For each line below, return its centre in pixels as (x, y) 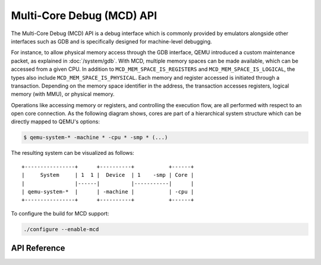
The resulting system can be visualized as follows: (73, 153)
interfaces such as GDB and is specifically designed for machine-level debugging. (111, 41)
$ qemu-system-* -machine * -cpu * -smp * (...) (96, 138)
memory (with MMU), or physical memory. (63, 94)
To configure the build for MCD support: (60, 213)
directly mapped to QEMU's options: (56, 121)
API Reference (38, 248)
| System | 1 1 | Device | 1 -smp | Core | (108, 175)
